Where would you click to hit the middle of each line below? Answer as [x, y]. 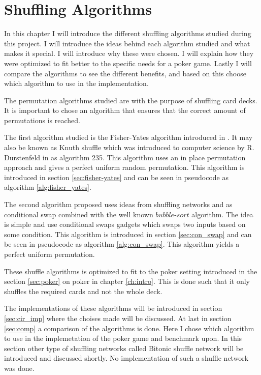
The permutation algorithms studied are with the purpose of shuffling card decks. [131, 100]
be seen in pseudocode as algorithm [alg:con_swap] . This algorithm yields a [122, 244]
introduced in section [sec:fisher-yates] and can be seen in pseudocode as [117, 177]
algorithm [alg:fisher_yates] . [48, 187]
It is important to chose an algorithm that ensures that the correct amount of [125, 110]
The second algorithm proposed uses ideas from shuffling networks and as [118, 204]
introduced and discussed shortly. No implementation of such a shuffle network [126, 358]
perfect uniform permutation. [50, 254]
